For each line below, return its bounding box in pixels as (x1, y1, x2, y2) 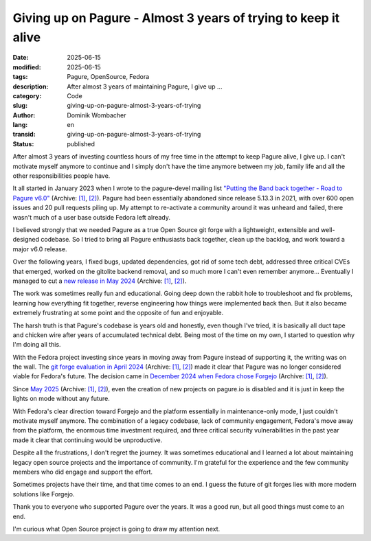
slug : (12, 102, 27, 110)
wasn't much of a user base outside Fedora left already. (12, 213, 171, 221)
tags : (12, 73, 28, 81)
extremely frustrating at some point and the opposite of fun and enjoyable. (12, 309, 223, 317)
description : (12, 82, 49, 91)
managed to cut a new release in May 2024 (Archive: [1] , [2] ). (12, 277, 187, 285)
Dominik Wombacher (67, 111, 126, 119)
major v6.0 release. (12, 244, 67, 253)
